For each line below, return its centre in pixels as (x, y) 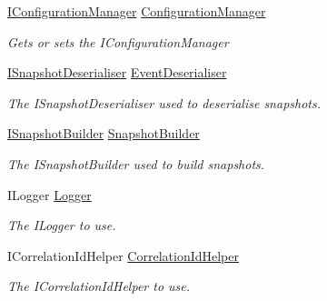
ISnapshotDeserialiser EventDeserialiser (117, 72)
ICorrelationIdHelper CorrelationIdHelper (123, 255)
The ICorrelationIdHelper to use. (99, 286)
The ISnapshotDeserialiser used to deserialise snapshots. (164, 102)
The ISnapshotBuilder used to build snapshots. (136, 163)
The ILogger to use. (62, 225)
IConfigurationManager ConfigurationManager (137, 11)
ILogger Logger (50, 194)
